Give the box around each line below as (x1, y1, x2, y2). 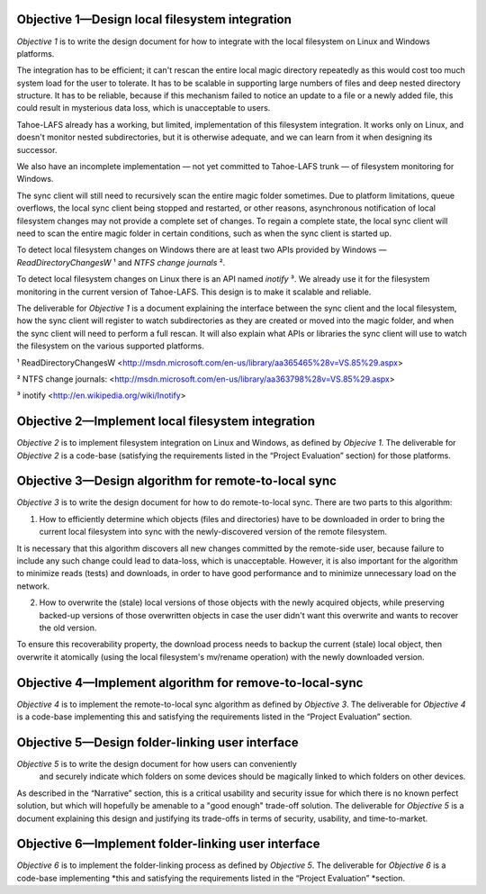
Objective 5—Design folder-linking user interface (16, 735, 299, 750)
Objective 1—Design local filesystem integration (16, 12, 292, 27)
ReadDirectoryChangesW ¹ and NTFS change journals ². (16, 257, 226, 267)
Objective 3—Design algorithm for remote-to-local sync (16, 474, 337, 489)
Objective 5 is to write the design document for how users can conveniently (16, 758, 297, 769)
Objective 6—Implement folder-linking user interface (16, 836, 320, 852)
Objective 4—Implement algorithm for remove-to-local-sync (16, 675, 364, 691)
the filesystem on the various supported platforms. (16, 340, 204, 351)
